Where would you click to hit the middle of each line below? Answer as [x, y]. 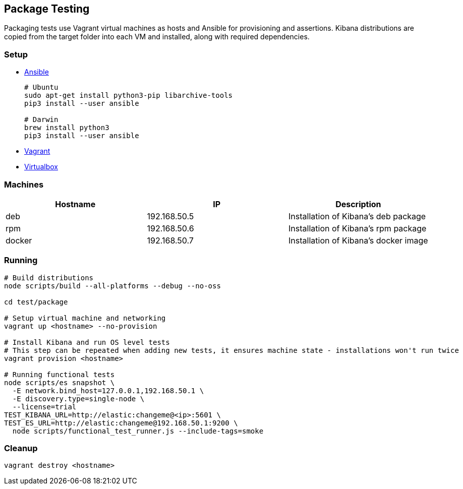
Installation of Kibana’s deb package [357, 216]
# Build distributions [49, 278]
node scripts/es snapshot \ [60, 382]
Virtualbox [41, 167]
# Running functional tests [60, 374]
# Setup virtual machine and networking [85, 318]
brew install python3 [67, 128]
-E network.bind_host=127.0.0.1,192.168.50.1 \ [108, 390]
